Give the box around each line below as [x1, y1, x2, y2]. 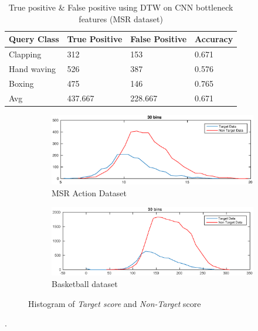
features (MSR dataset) [79, 12, 163, 25]
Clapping [9, 48, 42, 60]
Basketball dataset [52, 278, 118, 290]
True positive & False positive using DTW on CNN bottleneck [8, 1, 233, 13]
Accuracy [195, 33, 233, 45]
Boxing [9, 77, 34, 89]
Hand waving [9, 62, 56, 74]
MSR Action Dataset [52, 186, 127, 199]
